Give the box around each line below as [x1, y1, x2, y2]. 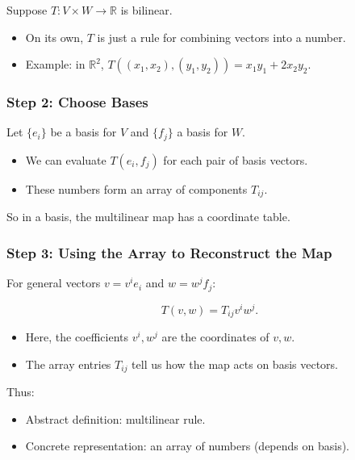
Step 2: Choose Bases [6, 92, 148, 112]
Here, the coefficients [25, 328, 129, 345]
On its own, [25, 28, 84, 45]
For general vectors [6, 274, 101, 291]
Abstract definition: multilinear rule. [25, 410, 206, 427]
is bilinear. [120, 2, 173, 18]
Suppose [6, 2, 48, 18]
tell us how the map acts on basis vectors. [132, 355, 338, 372]
